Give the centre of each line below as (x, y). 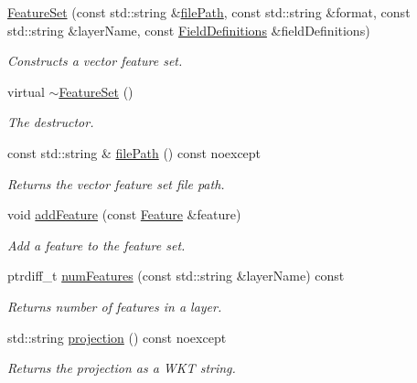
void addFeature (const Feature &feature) (124, 214)
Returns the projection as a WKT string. (122, 368)
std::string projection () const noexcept (117, 337)
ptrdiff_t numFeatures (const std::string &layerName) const (176, 276)
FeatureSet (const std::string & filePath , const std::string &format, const (209, 12)
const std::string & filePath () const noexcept (134, 152)
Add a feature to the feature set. (96, 245)
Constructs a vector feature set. (95, 61)
